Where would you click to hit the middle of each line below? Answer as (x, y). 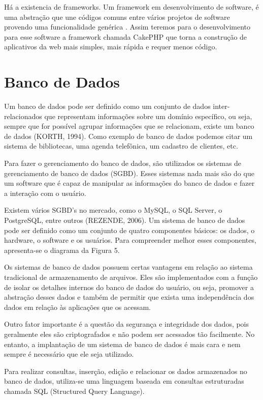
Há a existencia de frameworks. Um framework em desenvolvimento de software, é (131, 7)
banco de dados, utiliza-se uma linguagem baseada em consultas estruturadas (124, 381)
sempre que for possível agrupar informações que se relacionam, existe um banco (129, 126)
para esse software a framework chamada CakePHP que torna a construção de (126, 36)
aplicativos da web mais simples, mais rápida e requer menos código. (111, 47)
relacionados (23, 116)
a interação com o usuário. (45, 193)
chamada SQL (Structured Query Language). (74, 391)
